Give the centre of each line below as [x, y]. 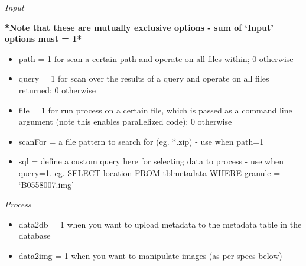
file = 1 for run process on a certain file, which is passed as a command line [155, 110]
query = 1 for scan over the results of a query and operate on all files [144, 78]
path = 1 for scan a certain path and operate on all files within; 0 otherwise [156, 58]
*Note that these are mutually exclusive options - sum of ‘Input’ [139, 27]
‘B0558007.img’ [46, 184]
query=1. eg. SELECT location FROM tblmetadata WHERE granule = [149, 172]
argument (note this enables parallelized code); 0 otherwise [125, 121]
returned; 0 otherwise [57, 90]
